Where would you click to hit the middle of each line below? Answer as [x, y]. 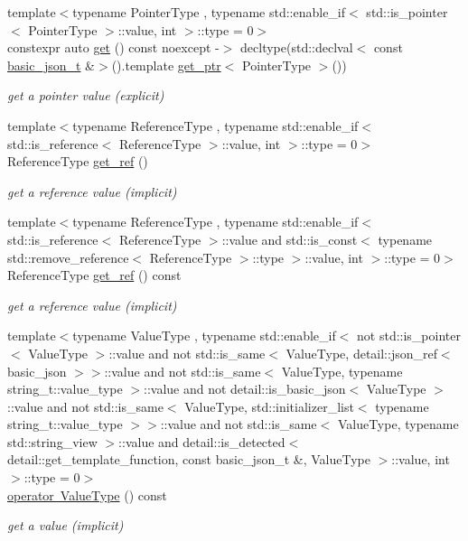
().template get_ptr [166, 65]
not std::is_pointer [409, 336]
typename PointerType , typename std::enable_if [209, 12]
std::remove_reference [68, 257]
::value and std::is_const [290, 239]
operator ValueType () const [87, 494]
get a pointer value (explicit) [86, 95]
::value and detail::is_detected [202, 441]
